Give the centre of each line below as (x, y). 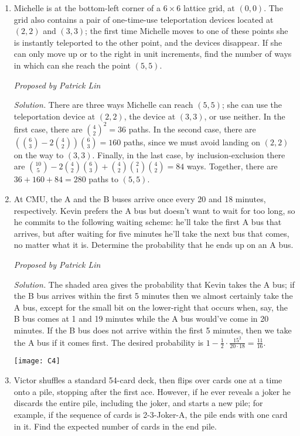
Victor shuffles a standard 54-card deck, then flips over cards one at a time (148, 380)
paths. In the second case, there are (192, 129)
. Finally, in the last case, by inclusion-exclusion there (189, 154)
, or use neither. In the (245, 116)
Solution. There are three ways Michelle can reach (103, 105)
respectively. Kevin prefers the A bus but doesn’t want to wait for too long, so (154, 210)
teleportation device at (54, 116)
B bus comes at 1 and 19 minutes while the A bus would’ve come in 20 (141, 319)
